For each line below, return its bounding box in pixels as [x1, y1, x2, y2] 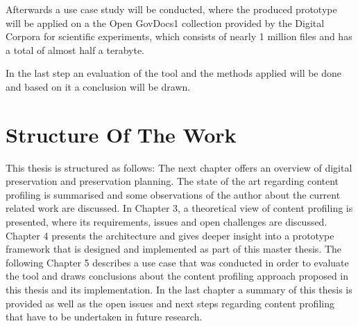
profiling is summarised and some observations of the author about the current [6, 187, 341, 201]
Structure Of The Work [6, 120, 237, 148]
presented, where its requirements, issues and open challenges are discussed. [6, 215, 327, 229]
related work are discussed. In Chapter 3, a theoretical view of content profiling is [6, 201, 353, 215]
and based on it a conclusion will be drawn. [6, 79, 191, 93]
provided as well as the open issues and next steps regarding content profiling [6, 296, 334, 310]
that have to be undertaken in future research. [6, 309, 203, 324]
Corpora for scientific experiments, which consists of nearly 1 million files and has [6, 29, 352, 44]
